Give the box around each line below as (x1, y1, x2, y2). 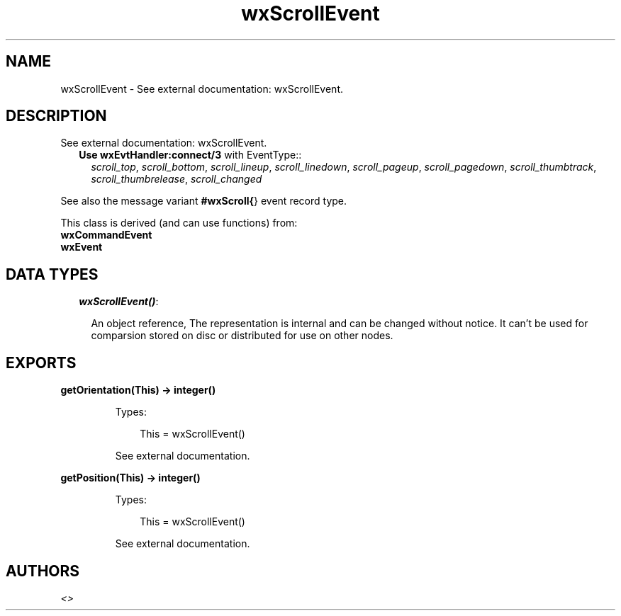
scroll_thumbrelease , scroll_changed (91, 173, 262, 186)
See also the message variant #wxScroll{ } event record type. (60, 195, 347, 207)
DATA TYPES (6, 265, 99, 283)
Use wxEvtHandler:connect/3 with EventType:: (79, 149, 302, 161)
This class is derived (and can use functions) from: (60, 217, 298, 229)
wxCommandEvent (60, 229, 152, 241)
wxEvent (60, 241, 103, 253)
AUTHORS (6, 561, 80, 580)
